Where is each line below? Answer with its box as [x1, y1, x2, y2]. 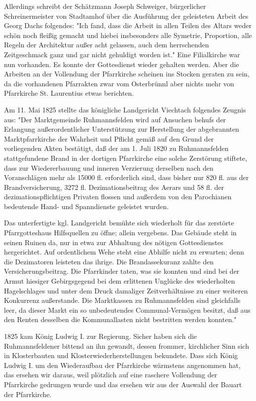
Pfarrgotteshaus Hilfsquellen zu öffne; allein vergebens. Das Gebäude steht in [4, 227, 237, 238]
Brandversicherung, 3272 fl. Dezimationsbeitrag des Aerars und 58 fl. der [4, 182, 224, 192]
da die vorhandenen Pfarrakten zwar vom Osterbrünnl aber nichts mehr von [4, 78, 234, 88]
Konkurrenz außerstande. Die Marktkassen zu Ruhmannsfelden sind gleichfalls [4, 295, 241, 305]
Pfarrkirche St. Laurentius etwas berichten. [4, 88, 134, 98]
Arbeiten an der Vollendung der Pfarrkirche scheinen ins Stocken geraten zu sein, [4, 69, 250, 79]
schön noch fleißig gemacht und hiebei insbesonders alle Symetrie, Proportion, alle [4, 30, 252, 40]
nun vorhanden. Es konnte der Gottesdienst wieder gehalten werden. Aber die [4, 59, 239, 69]
